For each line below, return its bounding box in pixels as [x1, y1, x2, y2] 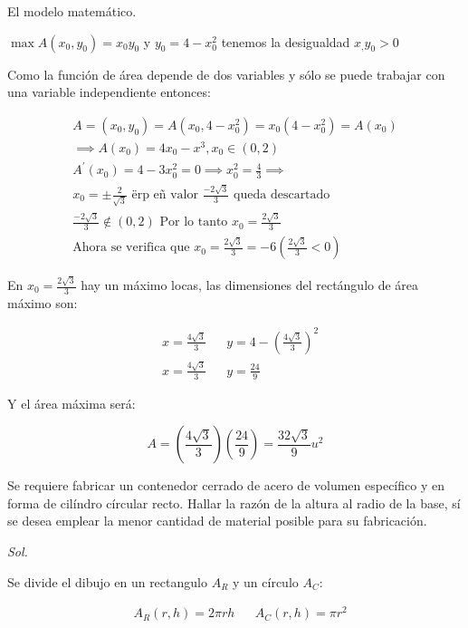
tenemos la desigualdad [221, 32, 350, 51]
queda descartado [234, 188, 330, 201]
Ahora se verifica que [72, 241, 190, 255]
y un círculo [233, 572, 299, 591]
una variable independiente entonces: [7, 82, 211, 101]
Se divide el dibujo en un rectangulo [7, 572, 207, 591]
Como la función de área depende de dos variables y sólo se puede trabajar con [7, 64, 445, 83]
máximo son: [7, 293, 78, 312]
